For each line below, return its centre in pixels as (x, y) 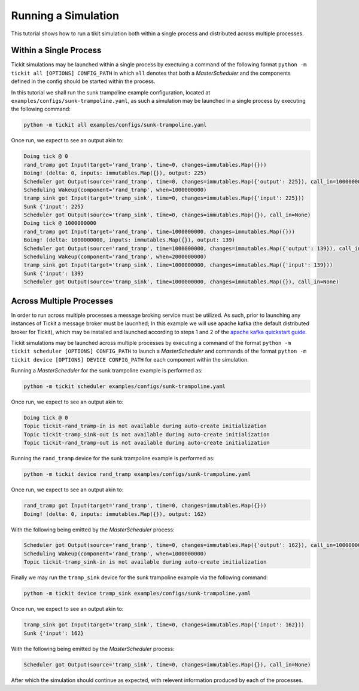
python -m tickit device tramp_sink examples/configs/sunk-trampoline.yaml (137, 594)
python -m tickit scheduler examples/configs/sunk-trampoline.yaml (125, 386)
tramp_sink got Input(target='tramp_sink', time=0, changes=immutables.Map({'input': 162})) (164, 625)
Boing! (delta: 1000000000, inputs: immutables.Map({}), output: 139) (130, 240)
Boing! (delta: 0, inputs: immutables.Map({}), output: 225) (115, 173)
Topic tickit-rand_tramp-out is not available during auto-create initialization (147, 443)
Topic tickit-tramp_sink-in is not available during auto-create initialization (145, 562)
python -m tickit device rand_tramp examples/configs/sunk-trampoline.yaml (137, 474)
